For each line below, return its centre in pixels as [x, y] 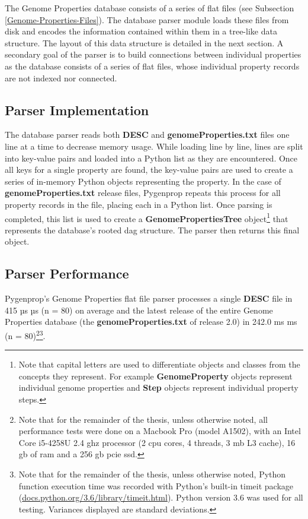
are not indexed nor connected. [61, 77]
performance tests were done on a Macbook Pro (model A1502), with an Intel [160, 431]
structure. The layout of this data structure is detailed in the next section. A [144, 42]
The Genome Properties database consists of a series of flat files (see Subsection [150, 8]
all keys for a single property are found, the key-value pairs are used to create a [149, 170]
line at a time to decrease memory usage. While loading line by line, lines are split [154, 146]
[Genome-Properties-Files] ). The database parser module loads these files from [147, 19]
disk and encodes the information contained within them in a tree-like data [141, 31]
